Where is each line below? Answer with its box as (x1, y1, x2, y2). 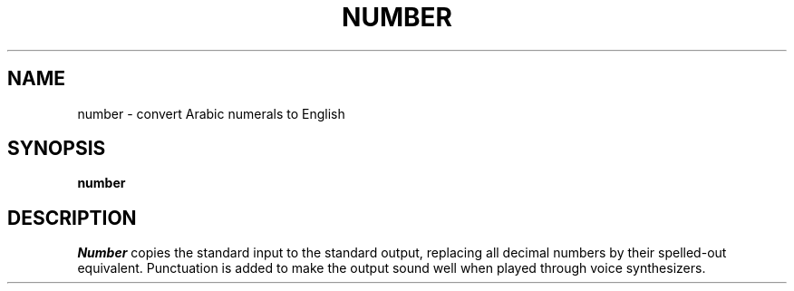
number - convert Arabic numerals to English (77, 105, 345, 121)
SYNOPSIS (7, 137, 106, 160)
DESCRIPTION (7, 206, 137, 229)
